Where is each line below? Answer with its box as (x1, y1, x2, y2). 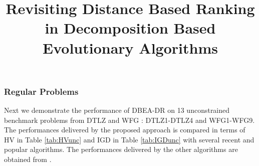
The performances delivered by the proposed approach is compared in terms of (4, 124, 245, 135)
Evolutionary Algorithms (43, 37, 218, 58)
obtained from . (4, 154, 52, 164)
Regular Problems (4, 85, 79, 97)
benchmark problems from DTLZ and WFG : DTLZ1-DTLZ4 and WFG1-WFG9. (4, 114, 255, 125)
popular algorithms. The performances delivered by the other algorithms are (4, 144, 238, 154)
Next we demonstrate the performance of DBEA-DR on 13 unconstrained (4, 105, 230, 115)
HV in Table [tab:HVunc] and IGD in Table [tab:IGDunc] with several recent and (4, 134, 254, 144)
